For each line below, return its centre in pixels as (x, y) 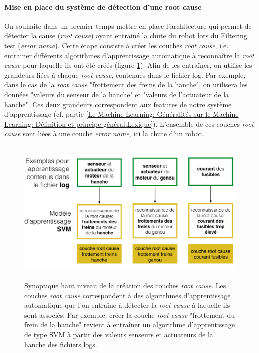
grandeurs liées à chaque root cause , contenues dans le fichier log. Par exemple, (125, 74)
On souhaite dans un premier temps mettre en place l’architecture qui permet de (128, 25)
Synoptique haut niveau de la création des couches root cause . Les (125, 286)
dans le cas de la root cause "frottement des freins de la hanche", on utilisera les (126, 84)
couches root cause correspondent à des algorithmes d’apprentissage (127, 295)
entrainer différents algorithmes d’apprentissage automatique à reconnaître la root (129, 55)
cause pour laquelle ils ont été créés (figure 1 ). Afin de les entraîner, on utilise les (128, 65)
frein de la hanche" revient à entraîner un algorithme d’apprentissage (129, 325)
